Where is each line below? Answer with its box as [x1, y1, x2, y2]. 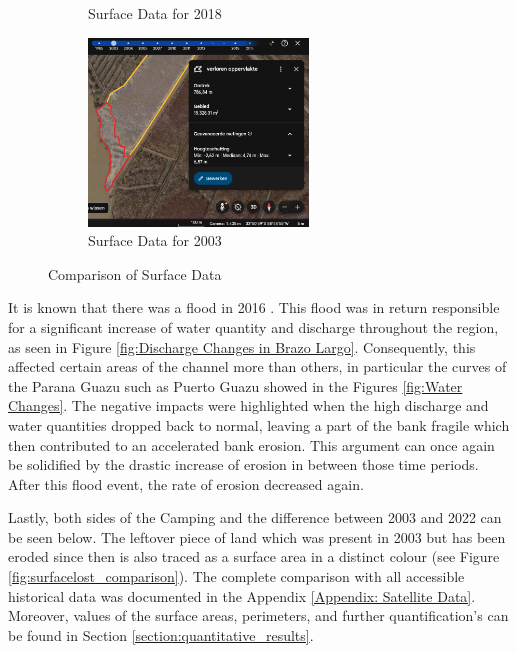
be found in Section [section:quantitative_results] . [8, 624, 314, 645]
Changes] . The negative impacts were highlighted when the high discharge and [8, 395, 489, 416]
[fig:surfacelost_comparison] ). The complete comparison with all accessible [8, 566, 465, 587]
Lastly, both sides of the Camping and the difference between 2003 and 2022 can [8, 507, 502, 528]
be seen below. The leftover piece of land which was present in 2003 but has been [8, 526, 506, 547]
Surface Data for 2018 [88, 3, 222, 23]
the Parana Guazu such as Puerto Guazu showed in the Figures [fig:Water [8, 375, 463, 396]
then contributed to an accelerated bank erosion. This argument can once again [8, 434, 495, 455]
